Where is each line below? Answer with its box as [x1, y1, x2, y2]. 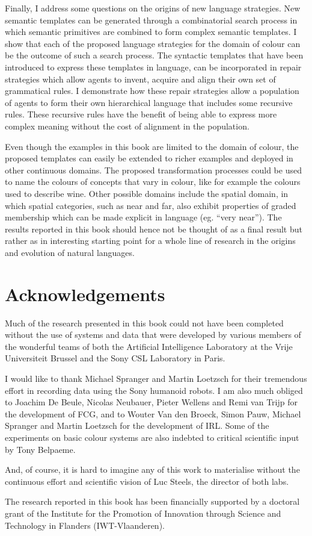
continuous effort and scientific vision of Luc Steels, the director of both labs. [5, 475, 289, 487]
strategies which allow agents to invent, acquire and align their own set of [5, 72, 276, 85]
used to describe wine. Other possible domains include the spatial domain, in [5, 187, 289, 199]
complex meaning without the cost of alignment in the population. [5, 119, 249, 132]
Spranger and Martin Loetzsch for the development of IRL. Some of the [5, 419, 269, 432]
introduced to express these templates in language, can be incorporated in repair [5, 60, 302, 73]
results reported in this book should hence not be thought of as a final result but [5, 222, 302, 235]
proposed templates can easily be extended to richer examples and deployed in [5, 152, 293, 164]
